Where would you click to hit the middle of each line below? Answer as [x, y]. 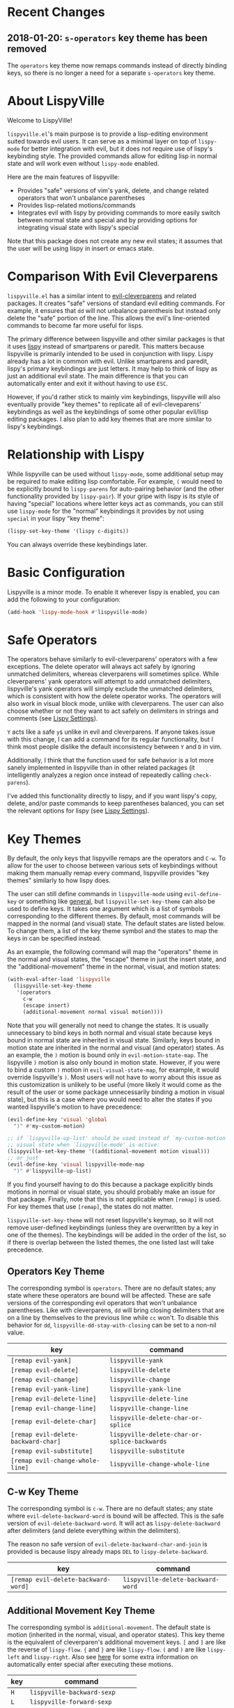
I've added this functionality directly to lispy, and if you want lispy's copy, [112, 796]
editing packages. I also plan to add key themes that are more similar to [110, 419]
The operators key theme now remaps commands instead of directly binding [117, 66]
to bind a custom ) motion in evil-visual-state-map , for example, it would [113, 1070]
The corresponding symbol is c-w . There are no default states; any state [110, 1509]
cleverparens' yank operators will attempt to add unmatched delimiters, [110, 682]
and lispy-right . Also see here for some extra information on [110, 1657]
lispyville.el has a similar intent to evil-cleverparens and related [102, 295]
